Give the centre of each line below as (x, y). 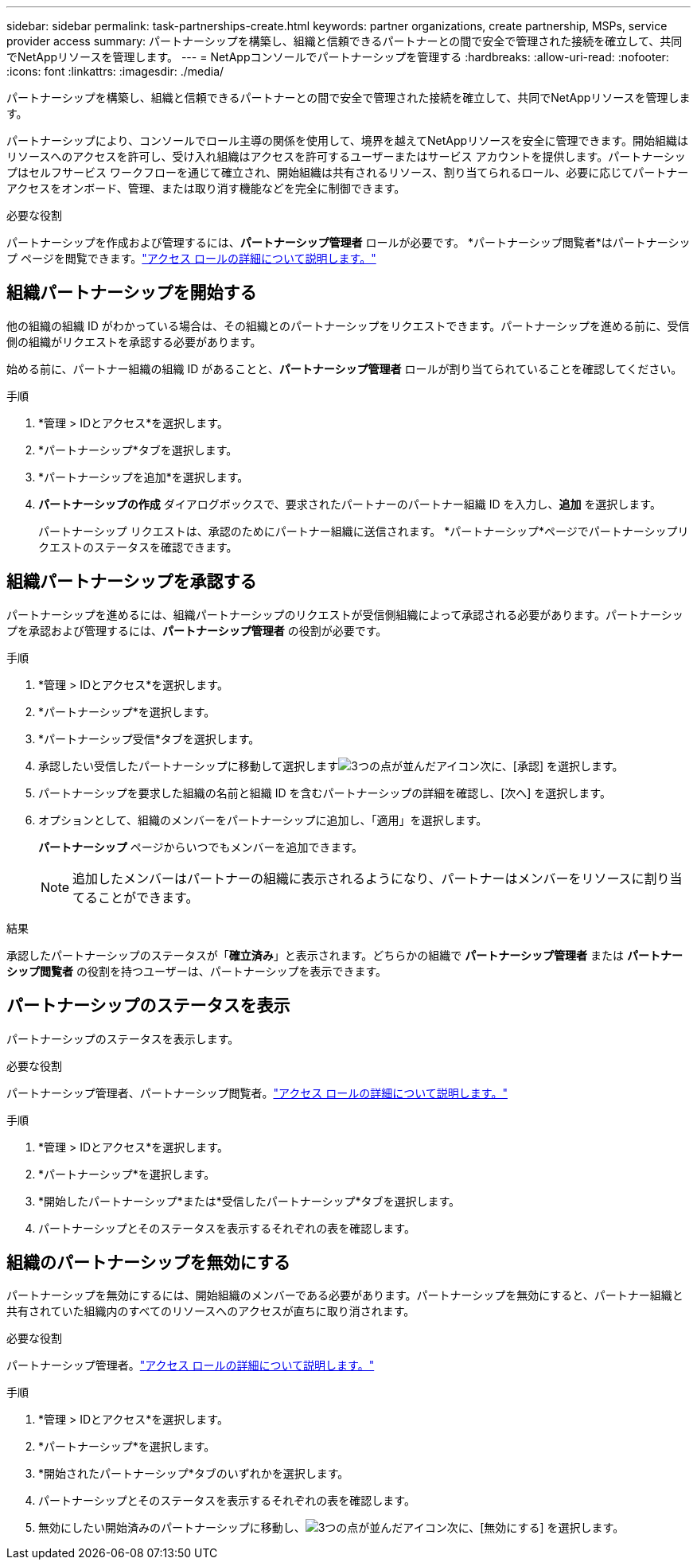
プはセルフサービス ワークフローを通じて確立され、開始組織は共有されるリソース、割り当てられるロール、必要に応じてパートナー (348, 172)
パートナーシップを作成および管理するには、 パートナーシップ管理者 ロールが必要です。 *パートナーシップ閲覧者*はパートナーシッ (348, 242)
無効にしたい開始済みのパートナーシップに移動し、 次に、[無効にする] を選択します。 (331, 1528)
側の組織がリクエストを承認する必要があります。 (134, 341)
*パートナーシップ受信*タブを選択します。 (149, 738)
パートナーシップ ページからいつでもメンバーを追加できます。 (201, 847)
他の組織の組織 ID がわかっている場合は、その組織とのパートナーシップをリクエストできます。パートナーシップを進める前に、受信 (348, 325)
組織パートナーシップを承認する (132, 582)
